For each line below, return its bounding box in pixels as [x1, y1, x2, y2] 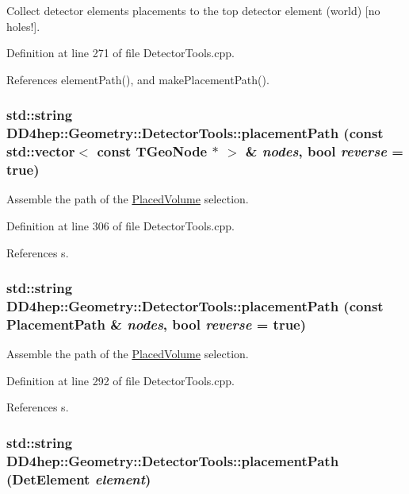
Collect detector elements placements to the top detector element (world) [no [6, 2, 380, 18]
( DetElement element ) [6, 469, 151, 488]
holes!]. [6, 17, 40, 34]
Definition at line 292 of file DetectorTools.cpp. [6, 372, 235, 388]
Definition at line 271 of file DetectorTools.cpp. [6, 44, 235, 61]
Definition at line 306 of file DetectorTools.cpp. [6, 217, 235, 233]
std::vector [6, 141, 75, 161]
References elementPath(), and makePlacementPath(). [6, 71, 269, 87]
